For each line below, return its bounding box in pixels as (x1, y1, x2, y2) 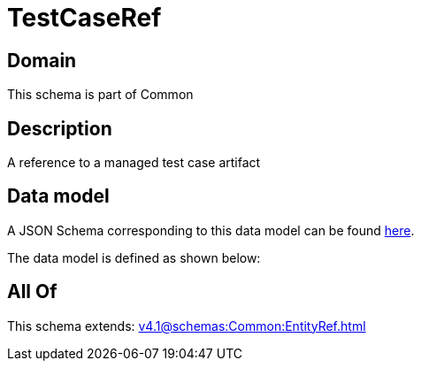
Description (7, 117, 112, 140)
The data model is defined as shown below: (7, 249, 261, 265)
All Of (7, 280, 57, 303)
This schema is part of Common (7, 87, 194, 103)
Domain (7, 49, 77, 72)
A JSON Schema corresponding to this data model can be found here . (7, 222, 415, 238)
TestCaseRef (7, 3, 162, 33)
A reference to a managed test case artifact (7, 155, 261, 171)
